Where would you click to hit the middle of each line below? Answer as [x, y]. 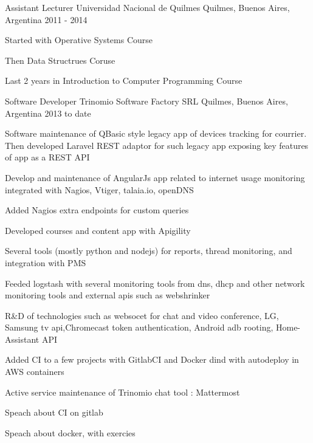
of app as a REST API [47, 157]
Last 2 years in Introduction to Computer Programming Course [124, 81]
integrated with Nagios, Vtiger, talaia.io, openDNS [99, 189]
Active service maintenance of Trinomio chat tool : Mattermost [122, 392]
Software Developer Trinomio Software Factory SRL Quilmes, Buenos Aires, [146, 101]
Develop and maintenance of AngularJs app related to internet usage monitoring [155, 177]
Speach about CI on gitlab [54, 412]
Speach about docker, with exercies [70, 432]
